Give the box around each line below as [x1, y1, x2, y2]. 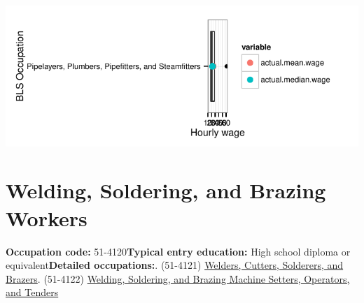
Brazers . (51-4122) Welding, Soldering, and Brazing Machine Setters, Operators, [6, 271, 350, 286]
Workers [6, 203, 87, 232]
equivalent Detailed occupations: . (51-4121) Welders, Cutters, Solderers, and [6, 258, 344, 272]
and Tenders [6, 285, 59, 300]
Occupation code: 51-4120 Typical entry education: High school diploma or [6, 244, 351, 258]
